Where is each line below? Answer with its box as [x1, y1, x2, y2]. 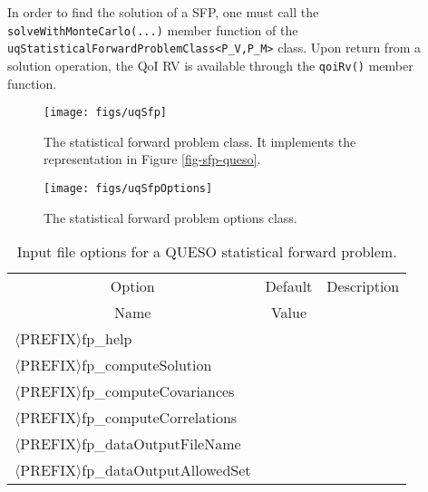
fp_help [82, 328, 132, 350]
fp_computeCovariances [82, 381, 235, 402]
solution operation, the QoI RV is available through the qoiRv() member [7, 55, 413, 74]
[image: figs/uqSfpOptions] [44, 182, 213, 195]
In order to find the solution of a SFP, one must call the [7, 3, 319, 21]
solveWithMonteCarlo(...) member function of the [7, 20, 298, 39]
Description [326, 275, 400, 297]
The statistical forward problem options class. [44, 207, 297, 227]
